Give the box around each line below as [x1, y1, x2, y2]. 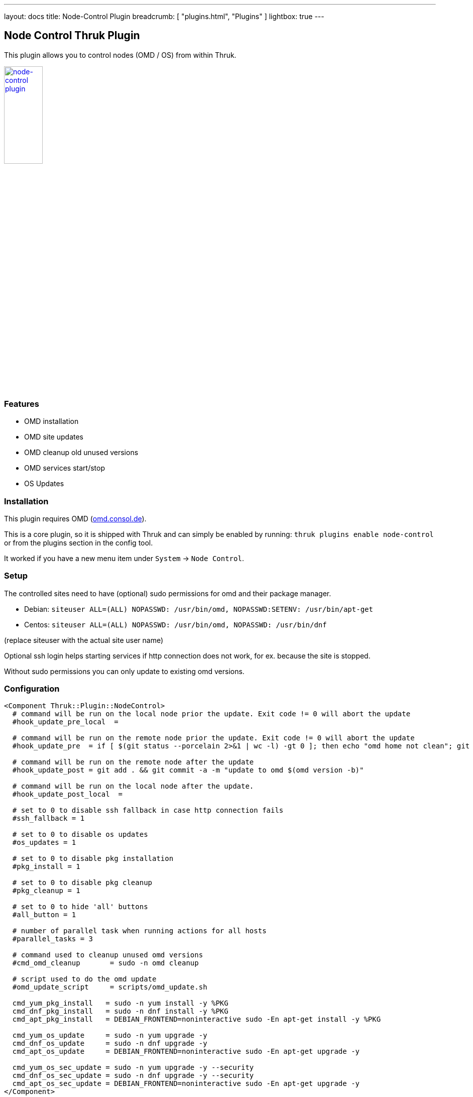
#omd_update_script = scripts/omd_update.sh [12, 983, 207, 992]
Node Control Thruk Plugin [4, 29, 140, 42]
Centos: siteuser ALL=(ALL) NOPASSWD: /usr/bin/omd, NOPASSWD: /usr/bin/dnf [24, 620, 327, 629]
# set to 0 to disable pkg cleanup [12, 879, 153, 887]
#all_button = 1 [12, 911, 76, 919]
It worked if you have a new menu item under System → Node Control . [4, 554, 244, 563]
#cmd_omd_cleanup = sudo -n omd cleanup [12, 959, 199, 967]
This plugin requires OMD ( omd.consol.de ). [4, 514, 147, 523]
